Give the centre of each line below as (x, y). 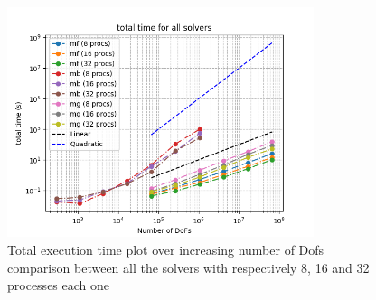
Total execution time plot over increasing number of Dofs (166, 249)
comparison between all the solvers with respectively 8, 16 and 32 (188, 267)
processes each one (59, 285)
